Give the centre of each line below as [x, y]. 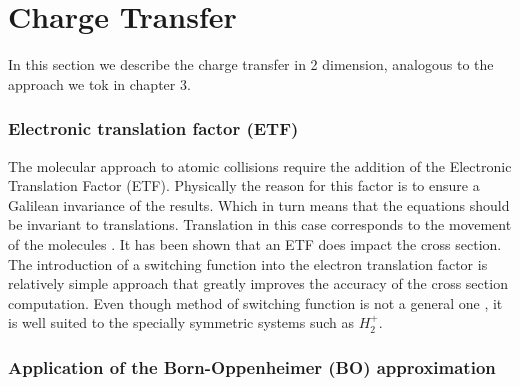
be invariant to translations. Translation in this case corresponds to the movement [260, 224]
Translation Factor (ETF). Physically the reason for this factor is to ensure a [244, 185]
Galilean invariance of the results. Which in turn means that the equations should [259, 204]
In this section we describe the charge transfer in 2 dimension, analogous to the [251, 64]
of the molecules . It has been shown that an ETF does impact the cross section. [255, 243]
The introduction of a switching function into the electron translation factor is [248, 263]
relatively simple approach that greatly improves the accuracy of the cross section [258, 283]
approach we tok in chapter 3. [99, 83]
